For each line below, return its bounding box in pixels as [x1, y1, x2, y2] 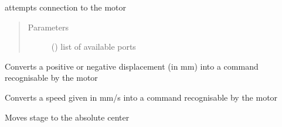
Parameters [28, 20, 69, 33]
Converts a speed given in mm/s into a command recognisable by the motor [5, 91, 278, 103]
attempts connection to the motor [5, 1, 126, 13]
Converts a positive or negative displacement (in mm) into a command [5, 60, 259, 72]
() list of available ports [51, 40, 136, 53]
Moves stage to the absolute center [5, 111, 130, 123]
